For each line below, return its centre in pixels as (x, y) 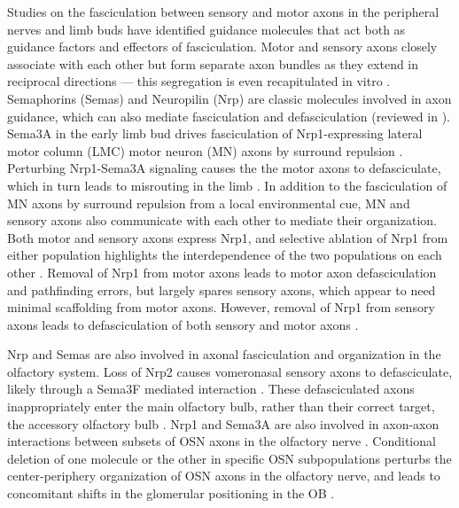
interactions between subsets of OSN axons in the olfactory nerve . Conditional (222, 441)
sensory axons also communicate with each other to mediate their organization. (222, 220)
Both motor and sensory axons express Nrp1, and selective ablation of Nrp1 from (228, 237)
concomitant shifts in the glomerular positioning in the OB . (171, 493)
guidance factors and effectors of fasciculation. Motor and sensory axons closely (222, 47)
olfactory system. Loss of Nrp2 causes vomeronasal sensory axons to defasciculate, (230, 371)
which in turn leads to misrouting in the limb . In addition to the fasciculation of (227, 185)
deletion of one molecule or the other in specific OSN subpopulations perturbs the (229, 458)
